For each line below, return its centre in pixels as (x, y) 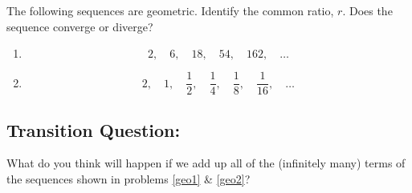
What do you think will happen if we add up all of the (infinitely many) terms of (206, 163)
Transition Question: (94, 129)
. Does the (367, 10)
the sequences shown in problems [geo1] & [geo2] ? (128, 179)
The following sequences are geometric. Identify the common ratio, (170, 10)
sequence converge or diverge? (80, 26)
